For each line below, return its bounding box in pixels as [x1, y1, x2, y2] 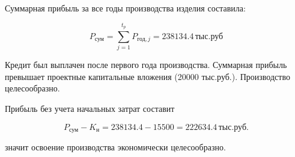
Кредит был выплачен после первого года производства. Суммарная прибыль [5, 58, 287, 71]
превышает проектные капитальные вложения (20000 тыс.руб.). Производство [5, 70, 290, 82]
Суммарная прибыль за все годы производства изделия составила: [5, 2, 246, 14]
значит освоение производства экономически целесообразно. [5, 140, 226, 153]
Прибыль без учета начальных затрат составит [5, 102, 175, 114]
